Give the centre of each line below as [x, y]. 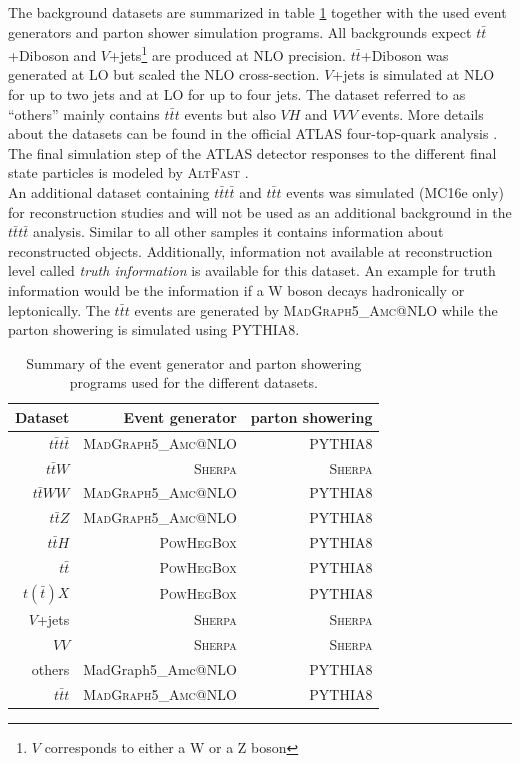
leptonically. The [59, 309]
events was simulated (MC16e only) [395, 192]
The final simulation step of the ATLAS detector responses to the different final [252, 152]
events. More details [422, 113]
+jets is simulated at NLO [413, 74]
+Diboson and [52, 54]
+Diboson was [404, 54]
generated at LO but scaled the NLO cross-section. [164, 74]
